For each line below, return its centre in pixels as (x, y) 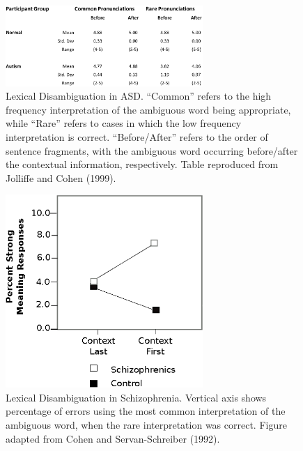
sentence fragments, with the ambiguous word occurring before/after (152, 150)
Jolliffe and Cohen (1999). (61, 177)
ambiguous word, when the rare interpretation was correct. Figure (146, 424)
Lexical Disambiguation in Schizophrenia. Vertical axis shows (136, 397)
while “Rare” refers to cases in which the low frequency (124, 123)
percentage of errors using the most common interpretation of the (146, 411)
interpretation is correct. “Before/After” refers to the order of (137, 136)
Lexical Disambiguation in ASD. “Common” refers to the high (139, 96)
